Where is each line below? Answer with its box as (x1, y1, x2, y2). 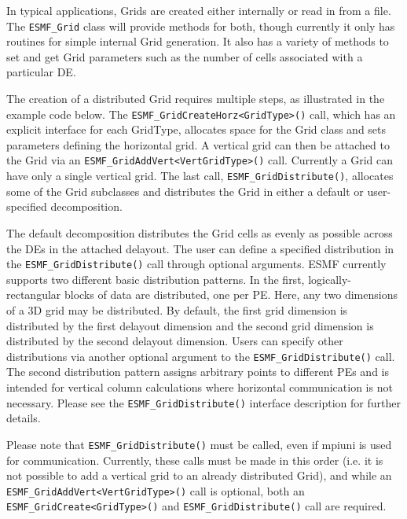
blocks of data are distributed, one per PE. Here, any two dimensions (64, 286, 398, 303)
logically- (308, 271, 351, 287)
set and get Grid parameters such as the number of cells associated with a (6, 48, 363, 64)
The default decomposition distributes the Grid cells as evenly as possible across (6, 224, 393, 241)
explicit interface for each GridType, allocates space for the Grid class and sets (6, 121, 387, 138)
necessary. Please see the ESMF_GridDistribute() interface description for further (6, 394, 401, 410)
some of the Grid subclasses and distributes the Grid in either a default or (6, 182, 364, 199)
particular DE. (6, 64, 76, 80)
